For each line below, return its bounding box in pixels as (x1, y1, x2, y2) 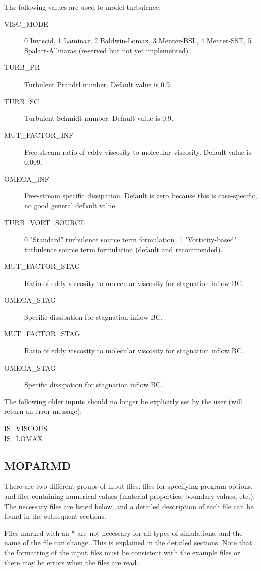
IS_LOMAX (4, 433, 43, 443)
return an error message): (4, 406, 82, 416)
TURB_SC (4, 96, 39, 106)
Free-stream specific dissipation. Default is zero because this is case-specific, (24, 190, 257, 201)
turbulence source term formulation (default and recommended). (24, 244, 223, 254)
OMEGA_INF (4, 173, 49, 184)
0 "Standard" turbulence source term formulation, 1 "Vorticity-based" (24, 234, 237, 244)
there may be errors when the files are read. (4, 557, 139, 567)
